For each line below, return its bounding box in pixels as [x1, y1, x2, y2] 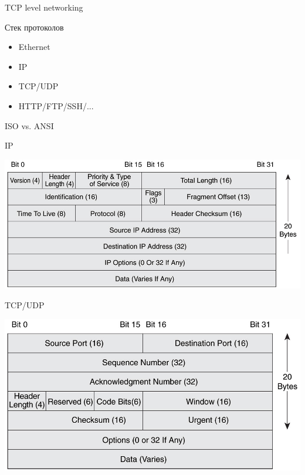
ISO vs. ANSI [5, 119, 54, 132]
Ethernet [18, 41, 50, 53]
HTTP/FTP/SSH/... [18, 99, 94, 112]
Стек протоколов [5, 21, 64, 33]
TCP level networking [5, 1, 83, 13]
